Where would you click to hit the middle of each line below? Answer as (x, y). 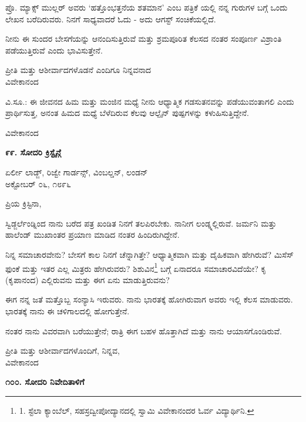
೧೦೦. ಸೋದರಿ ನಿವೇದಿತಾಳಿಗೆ (45, 382)
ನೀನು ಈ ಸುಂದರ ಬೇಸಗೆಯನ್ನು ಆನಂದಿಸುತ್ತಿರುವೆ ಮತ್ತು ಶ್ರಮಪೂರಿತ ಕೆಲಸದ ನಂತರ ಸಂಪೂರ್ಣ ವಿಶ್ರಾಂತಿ (144, 39)
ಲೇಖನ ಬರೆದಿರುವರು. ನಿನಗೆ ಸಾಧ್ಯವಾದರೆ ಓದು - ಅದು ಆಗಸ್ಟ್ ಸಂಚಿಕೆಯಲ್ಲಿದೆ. (111, 19)
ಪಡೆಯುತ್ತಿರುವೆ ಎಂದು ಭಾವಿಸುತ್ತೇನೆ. (54, 50)
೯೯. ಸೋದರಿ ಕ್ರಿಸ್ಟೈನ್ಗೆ (33, 152)
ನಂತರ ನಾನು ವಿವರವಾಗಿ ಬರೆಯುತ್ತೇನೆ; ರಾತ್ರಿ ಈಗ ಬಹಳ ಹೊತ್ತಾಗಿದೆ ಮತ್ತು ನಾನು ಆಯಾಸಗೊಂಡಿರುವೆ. (144, 330)
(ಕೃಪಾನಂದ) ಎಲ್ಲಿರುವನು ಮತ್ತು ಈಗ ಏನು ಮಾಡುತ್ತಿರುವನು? (88, 279)
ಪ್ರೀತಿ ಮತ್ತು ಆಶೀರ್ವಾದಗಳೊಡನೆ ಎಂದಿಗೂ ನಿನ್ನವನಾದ (78, 70)
